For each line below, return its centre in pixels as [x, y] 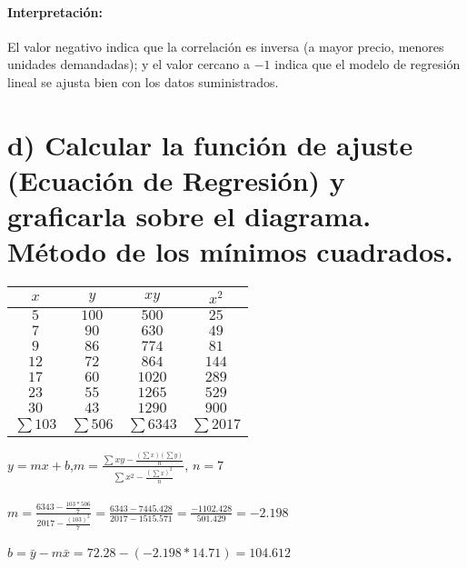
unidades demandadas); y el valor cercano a [129, 64]
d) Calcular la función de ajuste [210, 144]
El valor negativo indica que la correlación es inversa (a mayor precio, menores [226, 46]
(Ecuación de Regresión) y [176, 179]
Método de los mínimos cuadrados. [230, 251]
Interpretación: [55, 11]
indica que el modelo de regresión [368, 64]
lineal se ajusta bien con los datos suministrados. [143, 81]
